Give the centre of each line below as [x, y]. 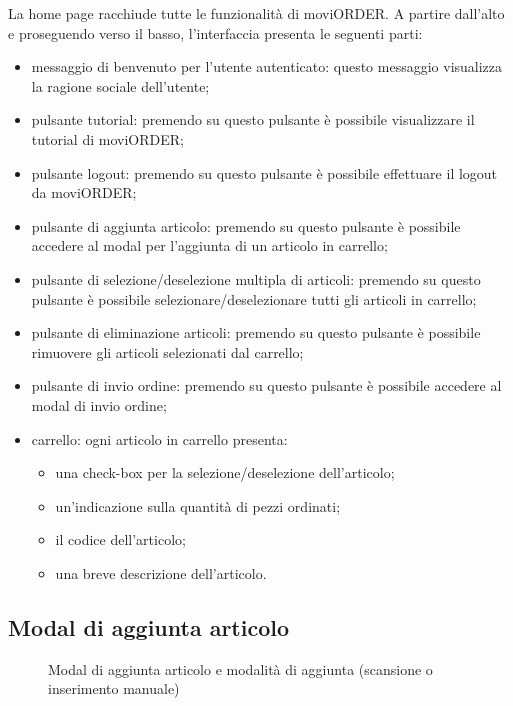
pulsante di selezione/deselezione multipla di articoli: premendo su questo [256, 278]
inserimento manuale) [114, 688]
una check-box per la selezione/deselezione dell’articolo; [225, 472]
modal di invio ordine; [99, 404]
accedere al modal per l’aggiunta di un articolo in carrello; [209, 245]
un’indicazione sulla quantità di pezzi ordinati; [198, 505]
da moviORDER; [84, 192]
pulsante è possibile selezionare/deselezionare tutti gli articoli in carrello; [254, 298]
